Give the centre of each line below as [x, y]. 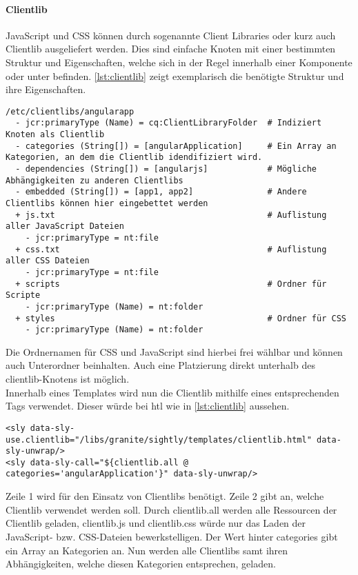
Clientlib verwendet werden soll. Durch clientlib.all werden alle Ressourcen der [171, 509]
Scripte [23, 295]
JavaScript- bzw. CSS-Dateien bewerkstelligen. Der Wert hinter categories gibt [172, 536]
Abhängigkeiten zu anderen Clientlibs [95, 180]
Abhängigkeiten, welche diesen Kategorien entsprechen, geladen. [141, 564]
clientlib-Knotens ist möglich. [68, 379]
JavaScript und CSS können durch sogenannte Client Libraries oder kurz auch [171, 35]
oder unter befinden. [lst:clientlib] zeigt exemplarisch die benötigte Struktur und [175, 75]
